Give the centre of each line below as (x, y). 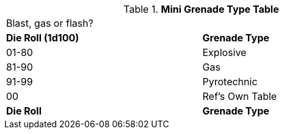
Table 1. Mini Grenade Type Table (201, 9)
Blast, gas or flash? (50, 23)
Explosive (224, 52)
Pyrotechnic (230, 82)
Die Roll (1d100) (43, 38)
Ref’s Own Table (240, 96)
